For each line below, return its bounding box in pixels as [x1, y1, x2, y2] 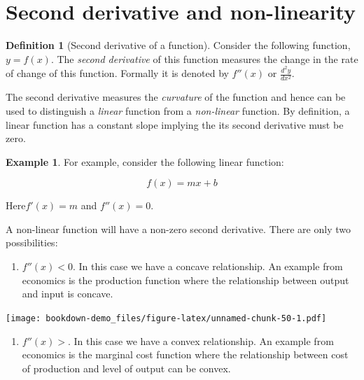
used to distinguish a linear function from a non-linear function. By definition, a [6, 103, 350, 118]
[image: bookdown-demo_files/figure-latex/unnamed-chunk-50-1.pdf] [6, 313, 327, 323]
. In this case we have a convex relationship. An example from [67, 333, 334, 348]
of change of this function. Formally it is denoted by [6, 66, 229, 80]
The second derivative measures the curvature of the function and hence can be [6, 90, 346, 104]
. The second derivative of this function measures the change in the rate [50, 51, 358, 66]
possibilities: [6, 235, 58, 250]
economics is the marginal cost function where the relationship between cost [22, 347, 349, 362]
